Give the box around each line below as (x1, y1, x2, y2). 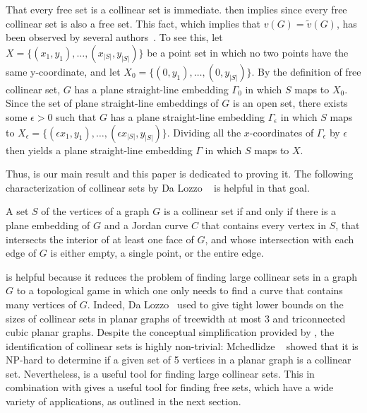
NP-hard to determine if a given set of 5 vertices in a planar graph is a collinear (6, 352, 351, 367)
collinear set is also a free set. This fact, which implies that (6, 16, 260, 30)
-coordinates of (249, 124, 314, 139)
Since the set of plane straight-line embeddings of (6, 95, 219, 110)
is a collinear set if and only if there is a (163, 204, 337, 219)
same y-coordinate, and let (6, 64, 121, 78)
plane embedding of (6, 217, 90, 232)
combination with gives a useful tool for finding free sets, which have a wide (6, 380, 334, 395)
